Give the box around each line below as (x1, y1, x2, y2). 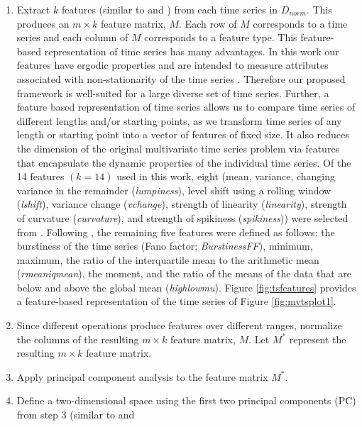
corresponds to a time (253, 16, 348, 30)
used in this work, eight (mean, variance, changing (116, 169, 336, 184)
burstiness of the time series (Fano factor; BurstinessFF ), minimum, (16, 238, 313, 253)
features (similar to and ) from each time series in (61, 2, 278, 16)
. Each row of (179, 16, 237, 30)
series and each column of (16, 30, 128, 45)
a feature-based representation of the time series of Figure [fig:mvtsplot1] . (16, 294, 336, 309)
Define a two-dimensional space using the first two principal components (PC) (16, 393, 356, 408)
